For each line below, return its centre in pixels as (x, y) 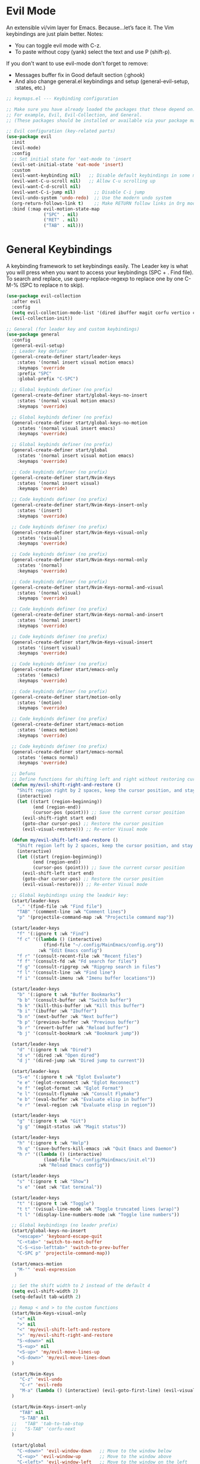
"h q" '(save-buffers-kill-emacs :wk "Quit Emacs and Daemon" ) (97, 1148)
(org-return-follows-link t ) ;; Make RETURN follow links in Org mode (105, 203)
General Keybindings (59, 250)
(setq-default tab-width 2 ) (46, 1297)
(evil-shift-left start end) (58, 874)
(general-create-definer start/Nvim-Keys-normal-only (79, 560)
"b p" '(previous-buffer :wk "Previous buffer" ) (78, 1022)
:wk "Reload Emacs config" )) (74, 1165)
